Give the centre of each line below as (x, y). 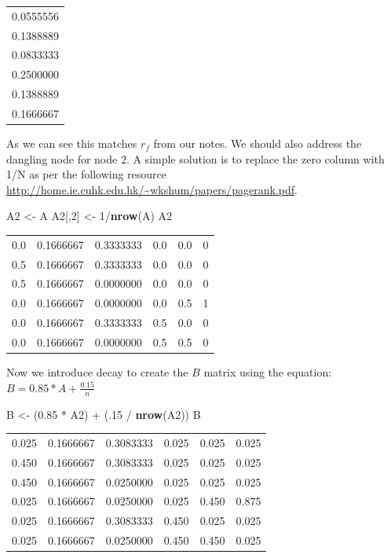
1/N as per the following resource (87, 174)
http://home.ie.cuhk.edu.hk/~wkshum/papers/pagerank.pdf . (152, 189)
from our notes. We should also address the (258, 143)
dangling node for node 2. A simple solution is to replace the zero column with (195, 158)
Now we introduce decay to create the (97, 372)
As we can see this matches (72, 143)
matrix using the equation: (268, 372)
